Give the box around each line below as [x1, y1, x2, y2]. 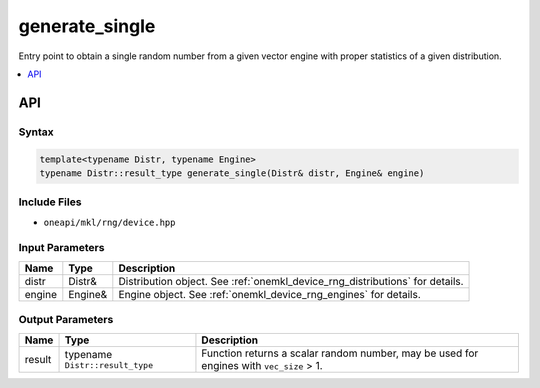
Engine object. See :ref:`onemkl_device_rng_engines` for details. [118, 287, 422, 301]
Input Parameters [18, 241, 105, 255]
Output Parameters [18, 313, 114, 327]
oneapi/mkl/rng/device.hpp [43, 216, 176, 228]
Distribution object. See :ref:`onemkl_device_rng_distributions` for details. [118, 274, 464, 288]
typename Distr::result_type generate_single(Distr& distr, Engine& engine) [39, 167, 425, 179]
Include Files [18, 195, 82, 209]
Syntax [18, 125, 54, 139]
